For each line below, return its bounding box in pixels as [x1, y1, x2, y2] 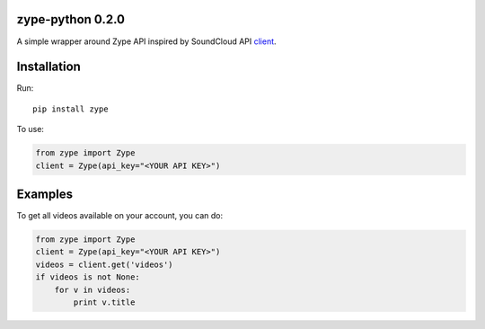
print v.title [73, 298, 136, 307]
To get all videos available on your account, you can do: [16, 210, 224, 221]
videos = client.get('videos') [35, 259, 174, 270]
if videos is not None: [35, 272, 141, 282]
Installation [16, 59, 81, 75]
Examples [16, 186, 74, 201]
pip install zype [32, 103, 109, 114]
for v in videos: [54, 284, 131, 295]
